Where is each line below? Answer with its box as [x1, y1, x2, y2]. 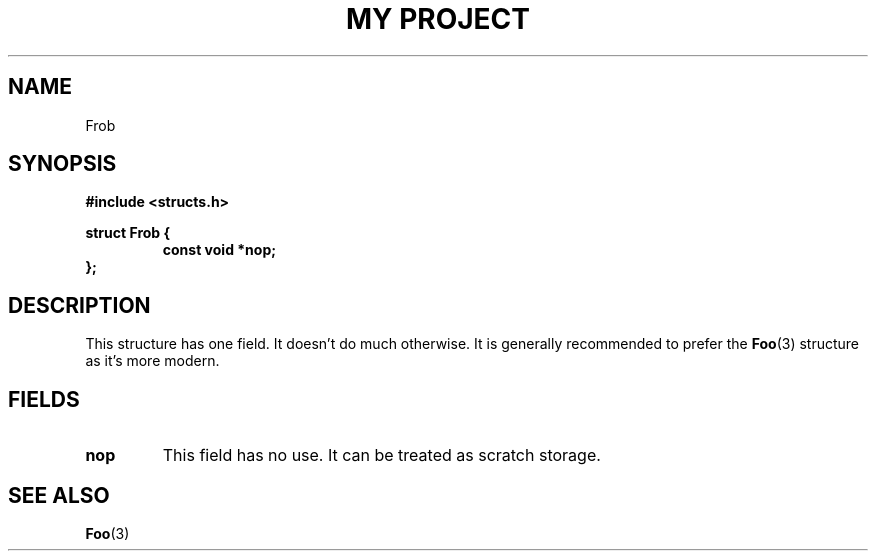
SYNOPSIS [8, 151, 117, 177]
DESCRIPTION [8, 292, 151, 318]
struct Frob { [85, 224, 171, 242]
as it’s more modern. [85, 352, 220, 370]
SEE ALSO [8, 482, 110, 508]
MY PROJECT [345, 2, 531, 36]
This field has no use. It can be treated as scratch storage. [162, 445, 601, 466]
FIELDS [8, 386, 80, 412]
